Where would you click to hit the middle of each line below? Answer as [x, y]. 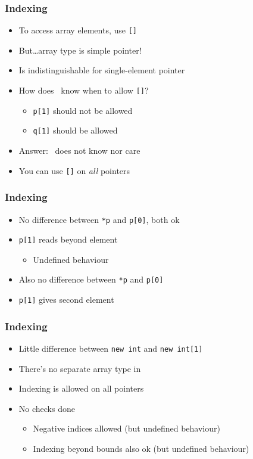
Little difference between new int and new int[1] [111, 348]
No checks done [47, 408]
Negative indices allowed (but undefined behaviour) [127, 428]
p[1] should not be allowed [83, 110]
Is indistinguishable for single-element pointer [102, 70]
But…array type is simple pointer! [80, 50]
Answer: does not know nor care [79, 151]
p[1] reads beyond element [68, 239]
